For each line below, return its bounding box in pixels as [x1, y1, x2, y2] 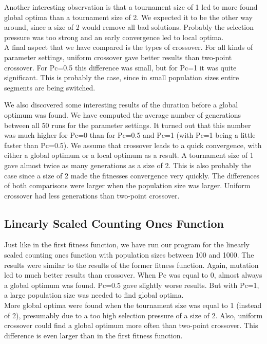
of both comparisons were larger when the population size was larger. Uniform [4, 180, 251, 191]
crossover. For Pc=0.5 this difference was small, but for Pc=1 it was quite [4, 62, 237, 73]
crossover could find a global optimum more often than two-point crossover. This [4, 320, 258, 331]
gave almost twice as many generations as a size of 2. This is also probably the [4, 159, 252, 170]
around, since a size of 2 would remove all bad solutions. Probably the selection [4, 22, 254, 32]
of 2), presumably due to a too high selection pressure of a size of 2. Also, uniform [4, 310, 263, 320]
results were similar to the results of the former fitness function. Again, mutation [4, 259, 259, 270]
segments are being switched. [4, 82, 96, 93]
